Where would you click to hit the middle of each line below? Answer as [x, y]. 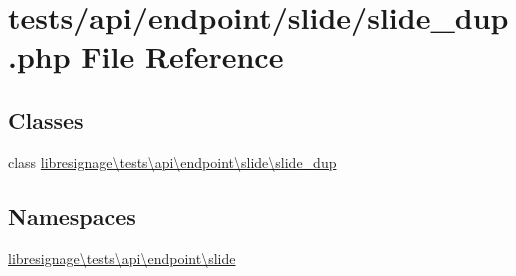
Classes [46, 119]
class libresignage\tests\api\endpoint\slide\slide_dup [172, 161]
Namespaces [72, 215]
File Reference [182, 56]
